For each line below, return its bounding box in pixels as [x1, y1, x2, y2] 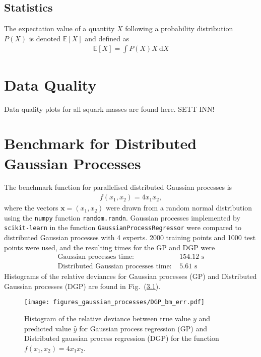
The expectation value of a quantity [4, 23, 115, 34]
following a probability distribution [125, 23, 233, 34]
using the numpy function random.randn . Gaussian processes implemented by [4, 212, 240, 223]
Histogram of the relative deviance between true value [24, 313, 191, 324]
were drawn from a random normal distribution [106, 202, 252, 213]
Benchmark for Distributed [4, 133, 197, 154]
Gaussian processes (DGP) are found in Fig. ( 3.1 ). [4, 280, 161, 291]
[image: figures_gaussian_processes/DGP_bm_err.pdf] [24, 299, 205, 306]
